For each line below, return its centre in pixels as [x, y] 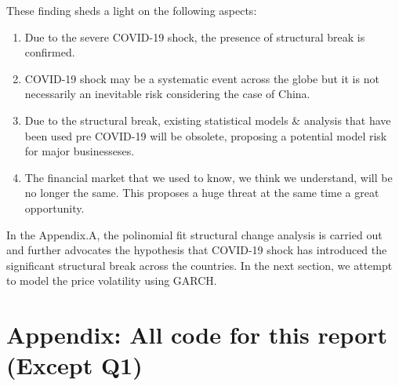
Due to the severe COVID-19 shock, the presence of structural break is [195, 36]
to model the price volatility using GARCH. [112, 280]
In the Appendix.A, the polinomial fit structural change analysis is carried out [194, 234]
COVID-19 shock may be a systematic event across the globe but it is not [202, 78]
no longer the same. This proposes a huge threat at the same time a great [202, 193]
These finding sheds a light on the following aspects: [132, 10]
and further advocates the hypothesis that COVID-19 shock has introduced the [197, 250]
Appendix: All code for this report [197, 335]
